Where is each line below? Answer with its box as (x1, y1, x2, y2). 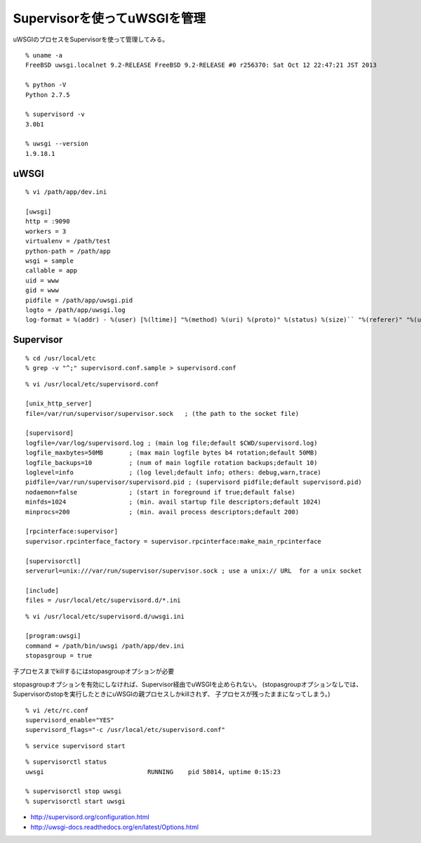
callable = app (25, 267, 78, 275)
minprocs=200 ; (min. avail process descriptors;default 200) (25, 508, 300, 516)
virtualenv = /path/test (25, 237, 111, 245)
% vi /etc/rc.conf (25, 706, 89, 714)
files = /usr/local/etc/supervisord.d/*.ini (25, 596, 182, 604)
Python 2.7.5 (25, 91, 70, 98)
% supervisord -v (25, 110, 85, 119)
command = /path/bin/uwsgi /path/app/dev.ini (25, 641, 185, 650)
